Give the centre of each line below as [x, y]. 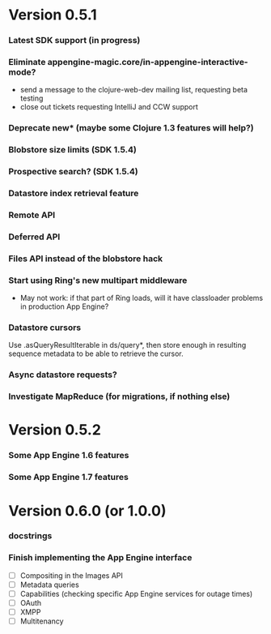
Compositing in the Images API [72, 575]
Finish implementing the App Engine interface [100, 558]
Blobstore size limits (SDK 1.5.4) [73, 150]
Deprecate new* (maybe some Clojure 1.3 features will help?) [131, 128]
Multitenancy [42, 621]
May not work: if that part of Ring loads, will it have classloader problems [142, 298]
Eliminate [27, 62]
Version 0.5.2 [55, 430]
